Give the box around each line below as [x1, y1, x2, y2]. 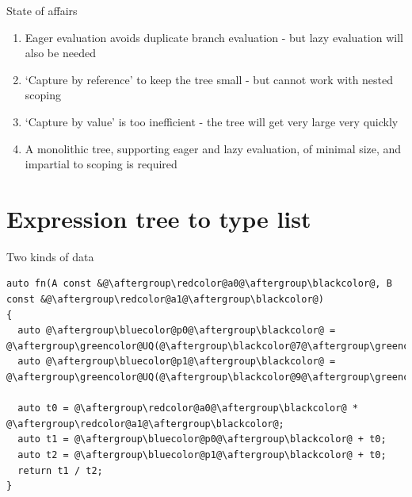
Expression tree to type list [6, 202, 311, 234]
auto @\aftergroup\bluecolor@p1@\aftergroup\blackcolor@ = [17, 356, 336, 368]
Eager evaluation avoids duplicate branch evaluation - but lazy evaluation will [25, 29, 403, 45]
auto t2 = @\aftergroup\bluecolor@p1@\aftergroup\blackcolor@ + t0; [17, 449, 387, 460]
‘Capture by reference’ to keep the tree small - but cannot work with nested [25, 71, 394, 87]
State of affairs [6, 2, 78, 18]
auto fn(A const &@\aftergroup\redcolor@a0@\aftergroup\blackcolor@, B [6, 278, 392, 290]
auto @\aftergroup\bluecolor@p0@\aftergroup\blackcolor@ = [17, 325, 336, 337]
